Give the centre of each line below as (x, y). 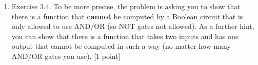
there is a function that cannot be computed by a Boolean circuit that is (127, 16)
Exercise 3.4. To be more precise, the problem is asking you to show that (126, 6)
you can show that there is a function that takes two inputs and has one (125, 36)
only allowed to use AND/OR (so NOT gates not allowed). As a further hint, (133, 26)
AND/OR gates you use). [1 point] (66, 56)
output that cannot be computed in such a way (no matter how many (121, 46)
